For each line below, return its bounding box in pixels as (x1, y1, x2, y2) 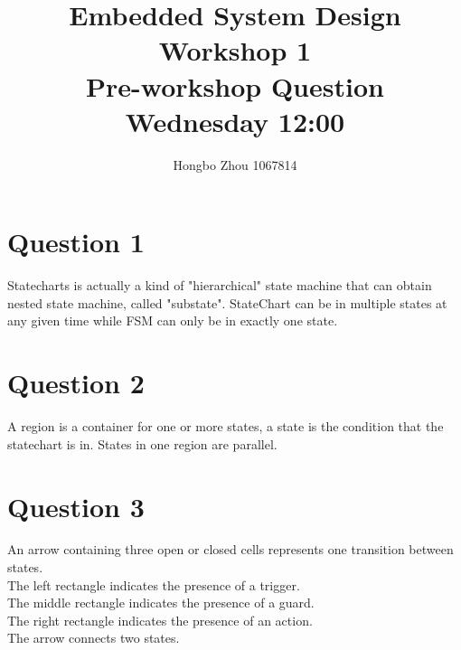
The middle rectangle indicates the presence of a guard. (7, 593, 315, 612)
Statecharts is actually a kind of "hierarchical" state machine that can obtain (7, 276, 432, 295)
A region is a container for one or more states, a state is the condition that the (7, 417, 444, 436)
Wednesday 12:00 (125, 102, 345, 139)
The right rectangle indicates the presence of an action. (7, 610, 313, 629)
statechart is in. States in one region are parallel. (7, 434, 278, 453)
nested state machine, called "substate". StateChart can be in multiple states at (7, 293, 447, 312)
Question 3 (7, 487, 145, 524)
